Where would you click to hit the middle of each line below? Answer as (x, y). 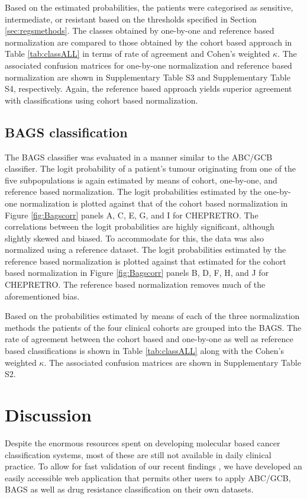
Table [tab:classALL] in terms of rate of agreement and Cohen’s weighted (138, 54)
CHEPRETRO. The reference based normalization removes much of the (135, 284)
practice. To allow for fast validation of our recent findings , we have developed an (153, 466)
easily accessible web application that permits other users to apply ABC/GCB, (148, 477)
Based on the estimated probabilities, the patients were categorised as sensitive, (149, 7)
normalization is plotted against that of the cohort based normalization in (154, 203)
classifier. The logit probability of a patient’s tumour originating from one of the (151, 168)
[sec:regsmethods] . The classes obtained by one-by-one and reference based (140, 30)
